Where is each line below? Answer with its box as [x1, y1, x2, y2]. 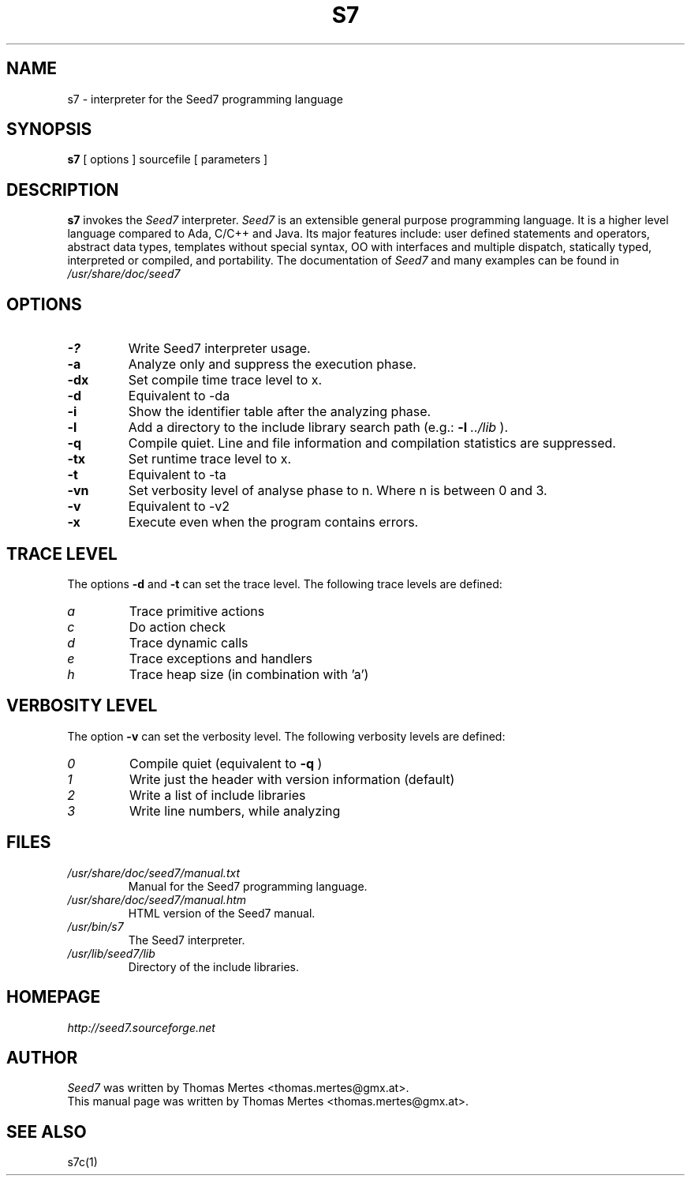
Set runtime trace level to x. [128, 451, 291, 467]
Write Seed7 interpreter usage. [128, 340, 311, 357]
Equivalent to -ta [128, 467, 226, 483]
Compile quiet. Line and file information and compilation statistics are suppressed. [128, 435, 616, 452]
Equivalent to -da [128, 388, 230, 404]
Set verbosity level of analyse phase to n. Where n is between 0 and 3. [128, 482, 547, 499]
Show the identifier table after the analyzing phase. [128, 403, 431, 420]
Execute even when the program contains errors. [128, 514, 419, 531]
